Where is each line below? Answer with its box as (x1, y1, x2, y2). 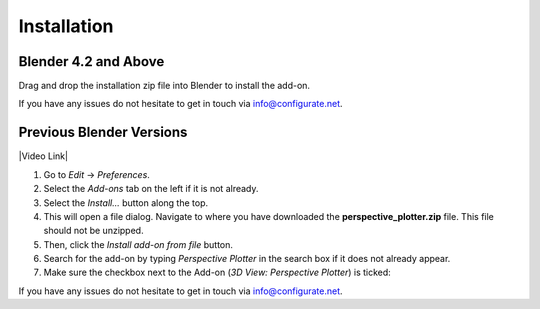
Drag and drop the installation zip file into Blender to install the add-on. (18, 80, 310, 92)
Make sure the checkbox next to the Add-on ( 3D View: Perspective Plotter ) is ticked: (43, 266, 392, 279)
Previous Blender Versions (18, 124, 188, 141)
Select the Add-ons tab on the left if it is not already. (43, 183, 259, 195)
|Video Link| (18, 150, 69, 162)
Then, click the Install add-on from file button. (43, 238, 234, 250)
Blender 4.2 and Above (18, 53, 165, 70)
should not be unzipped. (43, 225, 144, 237)
